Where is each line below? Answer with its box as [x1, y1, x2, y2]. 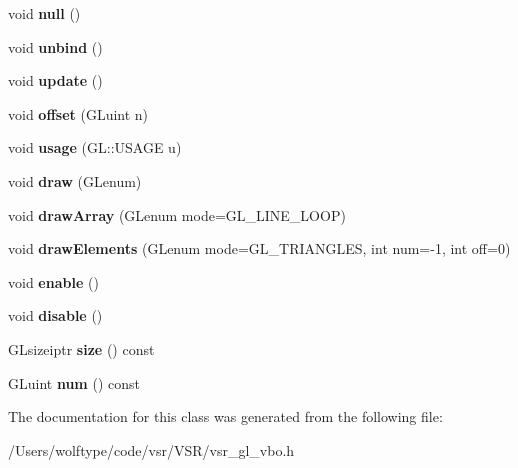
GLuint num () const [8, 372, 140, 393]
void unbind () [8, 36, 103, 57]
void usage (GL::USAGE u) [8, 137, 182, 158]
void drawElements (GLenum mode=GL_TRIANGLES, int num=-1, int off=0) [8, 238, 511, 259]
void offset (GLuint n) [8, 103, 149, 124]
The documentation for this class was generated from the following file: [8, 406, 443, 427]
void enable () [8, 271, 99, 292]
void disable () [8, 305, 103, 326]
